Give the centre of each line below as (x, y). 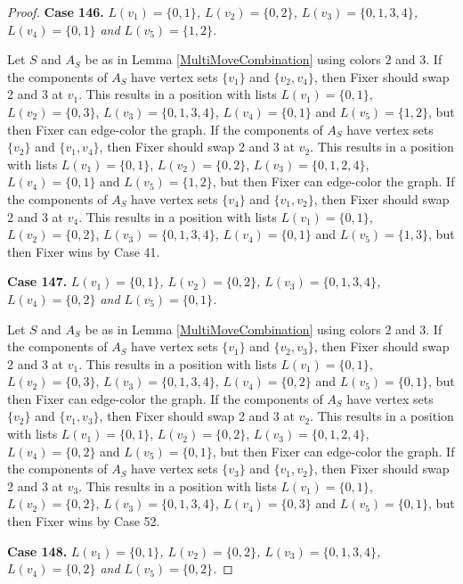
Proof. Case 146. (56, 12)
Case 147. (37, 281)
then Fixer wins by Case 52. (84, 521)
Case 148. (37, 551)
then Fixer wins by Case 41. (84, 251)
